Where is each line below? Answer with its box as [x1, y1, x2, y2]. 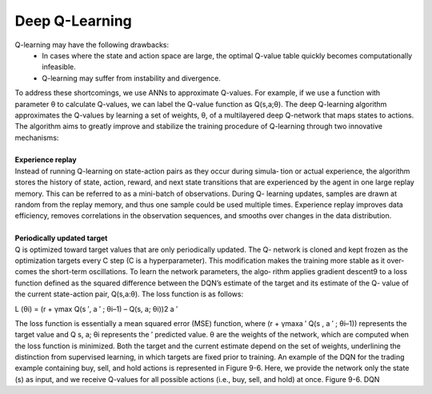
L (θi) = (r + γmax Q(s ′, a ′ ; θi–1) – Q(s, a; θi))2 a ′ [14, 304, 178, 313]
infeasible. [42, 62, 76, 72]
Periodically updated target [14, 233, 108, 243]
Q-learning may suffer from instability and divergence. [42, 73, 222, 83]
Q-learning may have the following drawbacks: [14, 40, 170, 50]
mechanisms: [14, 133, 59, 142]
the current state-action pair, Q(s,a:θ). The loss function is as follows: [14, 289, 244, 299]
